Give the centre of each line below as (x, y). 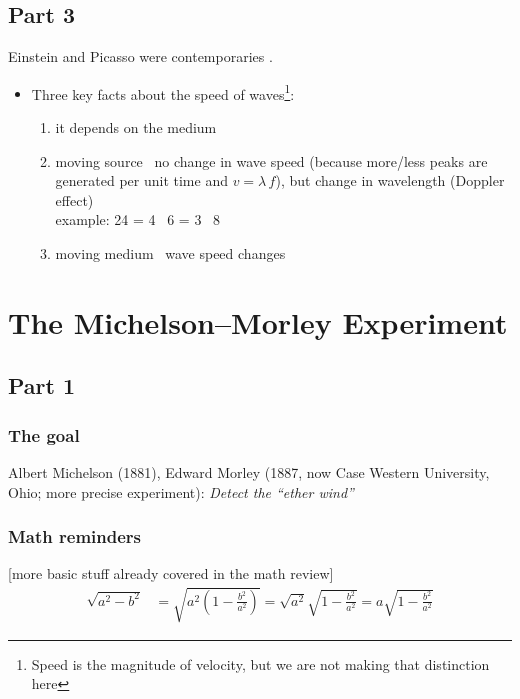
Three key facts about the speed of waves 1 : (163, 92)
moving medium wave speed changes (170, 253)
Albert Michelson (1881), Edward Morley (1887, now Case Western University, (249, 471)
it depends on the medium (136, 127)
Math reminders (75, 536)
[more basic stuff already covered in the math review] (171, 573)
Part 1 (42, 385)
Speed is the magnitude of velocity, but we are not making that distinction (260, 663)
